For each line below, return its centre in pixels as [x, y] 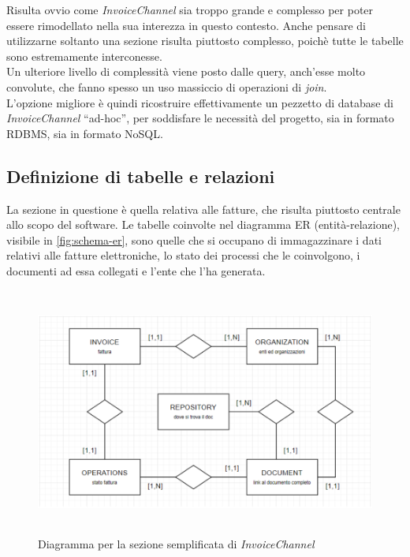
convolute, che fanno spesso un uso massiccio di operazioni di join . [167, 86]
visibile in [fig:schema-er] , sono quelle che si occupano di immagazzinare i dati [194, 239]
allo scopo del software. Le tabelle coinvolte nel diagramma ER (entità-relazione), [203, 224]
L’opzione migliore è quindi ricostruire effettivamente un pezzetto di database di [200, 102]
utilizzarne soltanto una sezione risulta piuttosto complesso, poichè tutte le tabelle [205, 41]
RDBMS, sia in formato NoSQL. [85, 133]
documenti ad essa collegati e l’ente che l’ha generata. [136, 270]
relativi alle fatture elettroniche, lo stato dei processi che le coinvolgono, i [183, 255]
